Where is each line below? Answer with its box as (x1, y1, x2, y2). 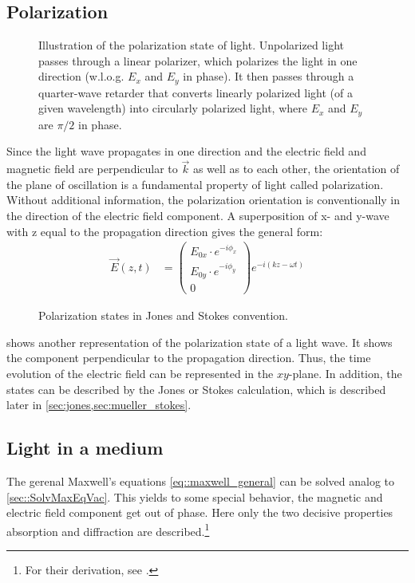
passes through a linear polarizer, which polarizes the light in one (38, 52, 358, 69)
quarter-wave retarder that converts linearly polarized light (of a (38, 84, 353, 100)
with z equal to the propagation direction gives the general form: (6, 223, 323, 239)
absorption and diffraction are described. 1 (6, 520, 210, 539)
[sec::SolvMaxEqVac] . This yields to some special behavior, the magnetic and (6, 488, 383, 505)
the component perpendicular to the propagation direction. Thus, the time (6, 349, 371, 366)
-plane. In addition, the (288, 365, 402, 382)
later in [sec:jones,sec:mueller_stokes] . (6, 396, 192, 413)
